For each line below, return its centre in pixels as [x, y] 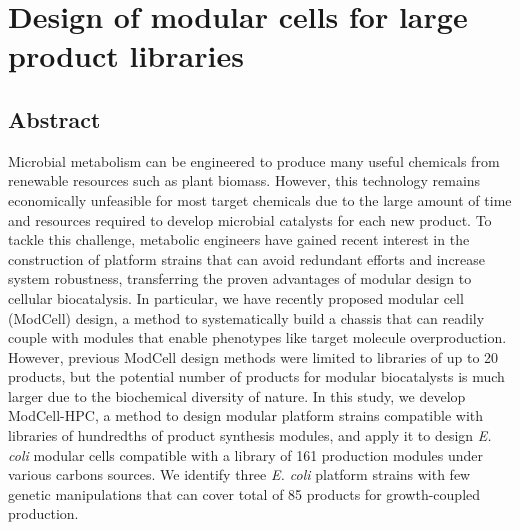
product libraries [126, 55]
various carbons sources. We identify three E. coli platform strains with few [239, 474]
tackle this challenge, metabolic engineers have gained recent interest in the [239, 239]
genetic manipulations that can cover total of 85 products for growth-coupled [244, 493]
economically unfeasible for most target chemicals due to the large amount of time [260, 199]
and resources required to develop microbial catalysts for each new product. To [250, 219]
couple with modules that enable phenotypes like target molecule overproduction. [257, 337]
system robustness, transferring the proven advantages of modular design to [240, 278]
